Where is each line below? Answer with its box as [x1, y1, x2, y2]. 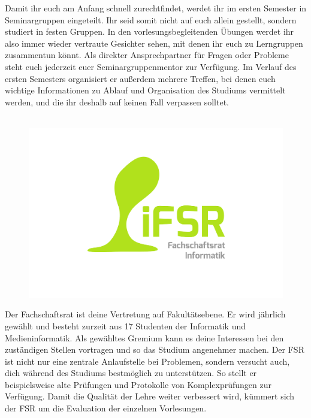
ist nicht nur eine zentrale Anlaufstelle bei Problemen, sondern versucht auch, [5, 355, 290, 367]
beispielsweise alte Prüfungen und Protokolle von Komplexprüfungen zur [5, 378, 271, 390]
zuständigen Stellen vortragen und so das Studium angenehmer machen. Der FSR [5, 343, 304, 356]
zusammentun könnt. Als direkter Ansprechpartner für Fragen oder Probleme [5, 49, 289, 61]
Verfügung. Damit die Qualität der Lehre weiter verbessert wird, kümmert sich [5, 390, 295, 402]
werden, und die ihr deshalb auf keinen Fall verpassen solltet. [5, 95, 229, 108]
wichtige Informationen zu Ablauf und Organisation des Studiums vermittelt [5, 84, 286, 96]
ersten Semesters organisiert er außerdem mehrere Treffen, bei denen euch [5, 72, 276, 84]
